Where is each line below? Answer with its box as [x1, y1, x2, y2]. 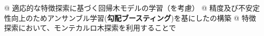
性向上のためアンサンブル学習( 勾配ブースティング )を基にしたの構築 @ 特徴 [4, 12, 256, 23]
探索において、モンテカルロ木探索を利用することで [4, 22, 176, 33]
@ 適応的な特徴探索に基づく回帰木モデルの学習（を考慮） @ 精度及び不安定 [4, 3, 260, 13]
